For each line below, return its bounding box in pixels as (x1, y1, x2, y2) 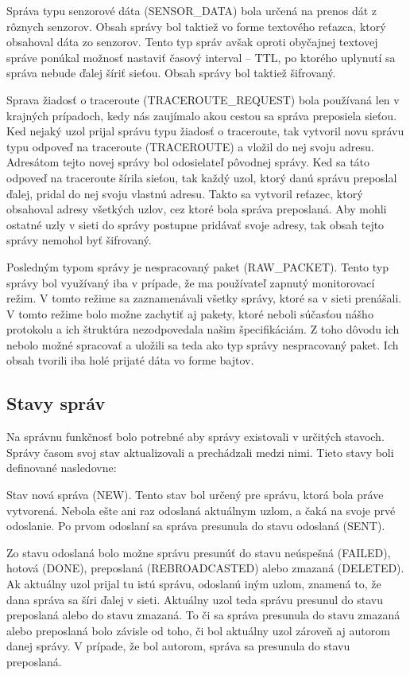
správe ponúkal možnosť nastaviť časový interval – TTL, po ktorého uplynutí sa (6, 49, 396, 65)
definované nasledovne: (6, 459, 117, 476)
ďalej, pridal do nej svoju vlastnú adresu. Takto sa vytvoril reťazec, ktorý (6, 185, 363, 201)
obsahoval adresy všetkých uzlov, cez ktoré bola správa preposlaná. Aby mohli (6, 201, 387, 217)
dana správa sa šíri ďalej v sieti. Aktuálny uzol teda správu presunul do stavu (6, 591, 383, 607)
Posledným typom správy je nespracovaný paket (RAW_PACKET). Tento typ (6, 258, 389, 275)
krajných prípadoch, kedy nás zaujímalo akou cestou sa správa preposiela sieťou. (6, 107, 397, 123)
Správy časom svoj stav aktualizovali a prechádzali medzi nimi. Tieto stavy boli (6, 443, 394, 460)
